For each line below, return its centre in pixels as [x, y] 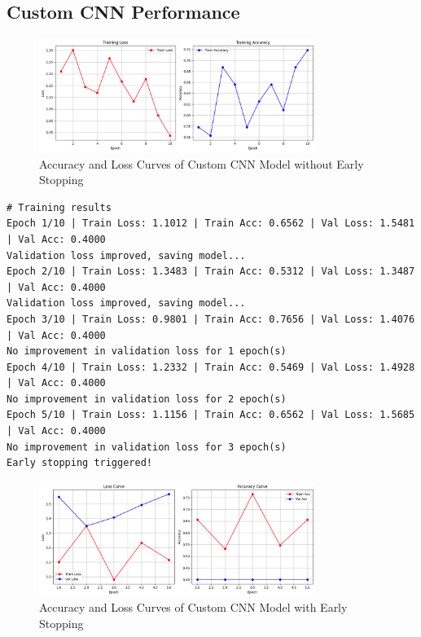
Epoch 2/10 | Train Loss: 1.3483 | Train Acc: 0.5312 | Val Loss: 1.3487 [211, 272]
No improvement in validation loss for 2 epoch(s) [147, 399]
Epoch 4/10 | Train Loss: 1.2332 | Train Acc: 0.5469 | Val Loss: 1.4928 [211, 367]
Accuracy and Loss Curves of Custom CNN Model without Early [202, 163]
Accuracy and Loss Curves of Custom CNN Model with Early [193, 607]
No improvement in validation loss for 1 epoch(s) [147, 351]
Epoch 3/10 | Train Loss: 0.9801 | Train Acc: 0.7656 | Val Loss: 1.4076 [211, 319]
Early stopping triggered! [79, 463]
